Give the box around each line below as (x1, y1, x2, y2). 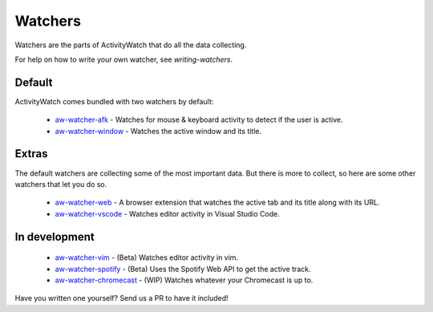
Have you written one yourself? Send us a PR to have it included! (14, 294, 229, 303)
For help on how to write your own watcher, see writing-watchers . (14, 55, 233, 64)
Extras (14, 147, 48, 160)
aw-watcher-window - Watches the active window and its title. (55, 126, 262, 136)
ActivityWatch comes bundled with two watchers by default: (14, 96, 214, 106)
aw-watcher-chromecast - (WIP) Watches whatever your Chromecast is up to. (55, 275, 314, 285)
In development (14, 229, 95, 244)
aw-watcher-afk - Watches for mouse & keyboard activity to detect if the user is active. (55, 115, 343, 124)
